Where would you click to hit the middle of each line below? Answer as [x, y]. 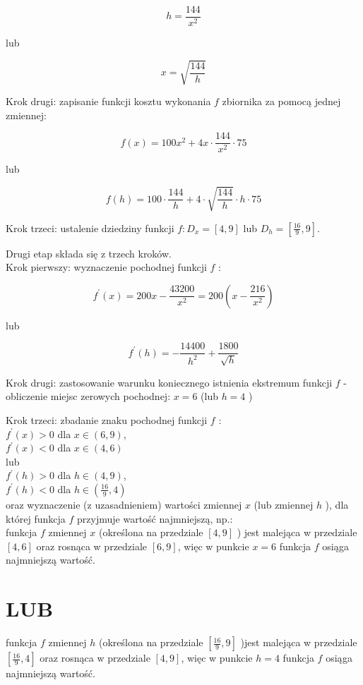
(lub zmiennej [284, 504]
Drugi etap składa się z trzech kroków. [89, 253]
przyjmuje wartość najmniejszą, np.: [155, 518]
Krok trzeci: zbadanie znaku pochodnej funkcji [107, 420]
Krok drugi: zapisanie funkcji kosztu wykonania [108, 101]
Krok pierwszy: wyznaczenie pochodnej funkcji [106, 267]
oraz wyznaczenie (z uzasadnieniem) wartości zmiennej [124, 504]
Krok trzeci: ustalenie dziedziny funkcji [90, 228]
